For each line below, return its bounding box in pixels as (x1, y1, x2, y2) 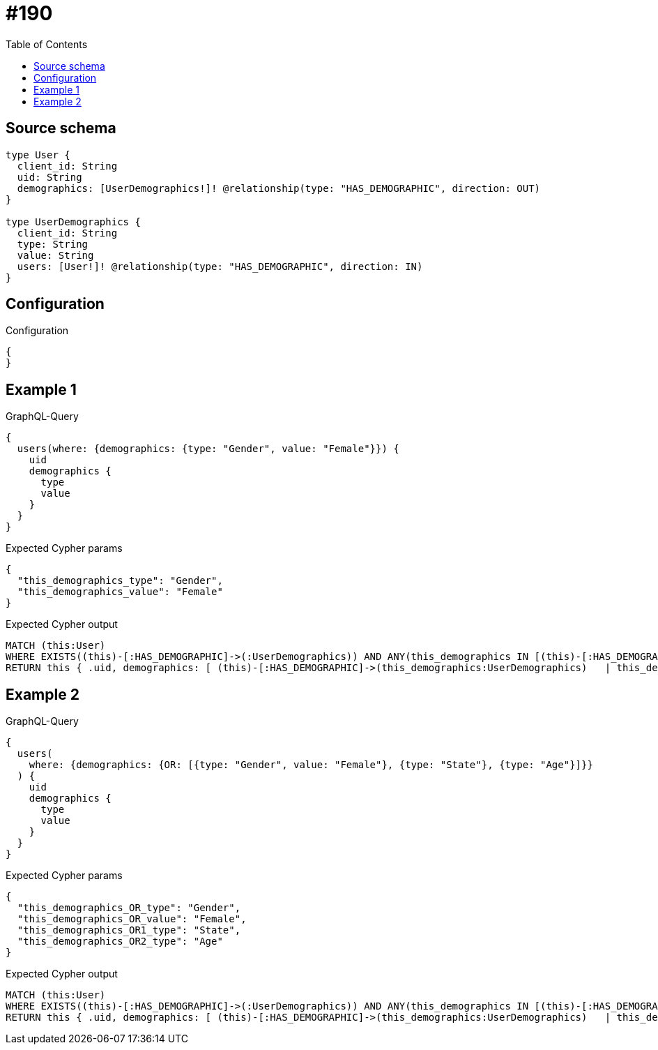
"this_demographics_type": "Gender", (17, 575, 223, 587)
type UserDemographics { (6, 216, 141, 227)
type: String (17, 238, 89, 250)
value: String (17, 249, 94, 261)
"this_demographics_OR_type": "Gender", (17, 902, 241, 914)
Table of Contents (6, 38, 88, 50)
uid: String (17, 171, 82, 183)
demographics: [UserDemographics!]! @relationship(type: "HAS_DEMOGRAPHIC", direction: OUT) (17, 182, 541, 194)
